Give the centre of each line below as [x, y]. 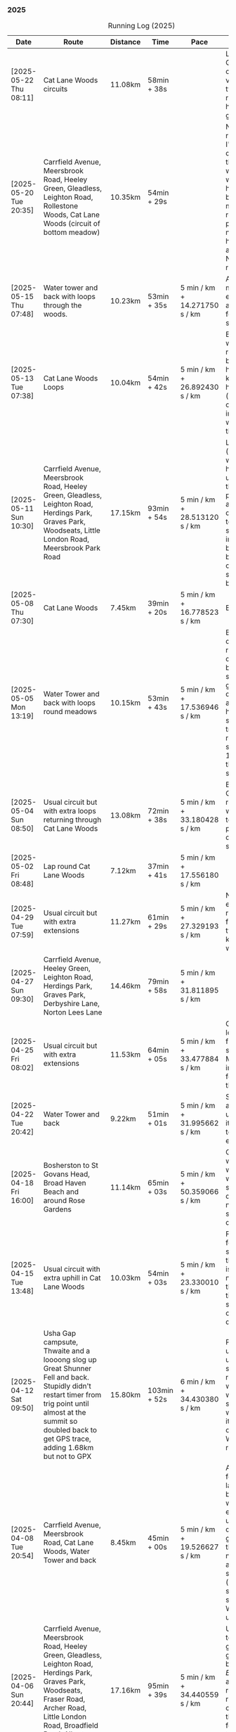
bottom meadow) [72, 232]
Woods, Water [66, 1551]
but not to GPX [67, 1456]
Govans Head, [66, 1174]
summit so [60, 1421]
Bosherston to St [71, 1166]
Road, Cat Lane [68, 1543]
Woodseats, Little [72, 530]
